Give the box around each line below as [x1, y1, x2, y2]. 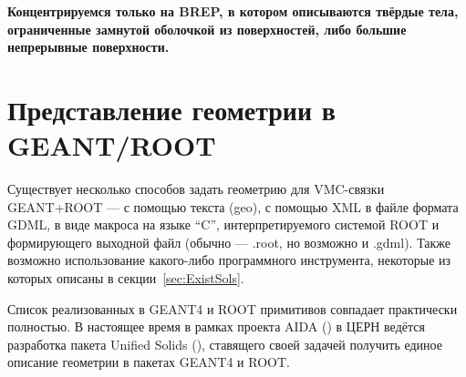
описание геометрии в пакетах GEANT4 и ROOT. [7, 352, 290, 372]
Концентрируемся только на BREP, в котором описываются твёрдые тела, [7, 2, 459, 20]
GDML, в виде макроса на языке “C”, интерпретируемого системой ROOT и [7, 215, 440, 234]
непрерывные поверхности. [7, 37, 170, 56]
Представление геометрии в [7, 90, 336, 127]
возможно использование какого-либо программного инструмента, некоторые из [7, 250, 451, 270]
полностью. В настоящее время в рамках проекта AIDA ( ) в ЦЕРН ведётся [7, 317, 425, 336]
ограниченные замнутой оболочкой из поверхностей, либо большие [7, 19, 407, 38]
